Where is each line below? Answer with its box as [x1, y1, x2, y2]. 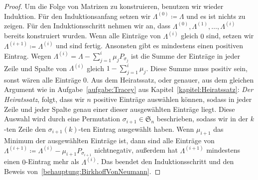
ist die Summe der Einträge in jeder [131, 50, 240, 61]
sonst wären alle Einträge [4, 74, 81, 85]
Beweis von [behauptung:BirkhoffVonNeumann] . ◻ [4, 166, 161, 177]
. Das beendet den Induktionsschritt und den [97, 156, 234, 167]
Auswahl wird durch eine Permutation [4, 113, 120, 124]
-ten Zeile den [4, 123, 46, 134]
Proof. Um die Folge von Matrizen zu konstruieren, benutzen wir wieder [4, 1, 224, 11]
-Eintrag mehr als [25, 156, 79, 167]
